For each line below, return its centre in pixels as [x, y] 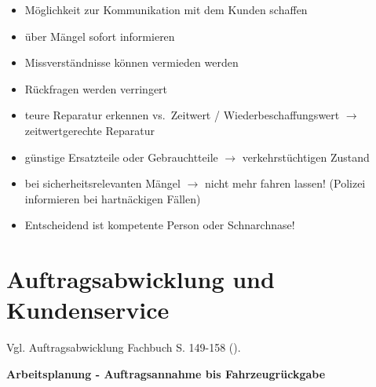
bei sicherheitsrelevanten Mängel [102, 183]
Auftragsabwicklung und [141, 279]
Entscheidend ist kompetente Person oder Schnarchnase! [160, 225]
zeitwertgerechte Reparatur [90, 130]
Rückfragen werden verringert [96, 88]
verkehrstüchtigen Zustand [306, 157]
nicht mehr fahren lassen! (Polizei [285, 183]
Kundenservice [88, 310]
